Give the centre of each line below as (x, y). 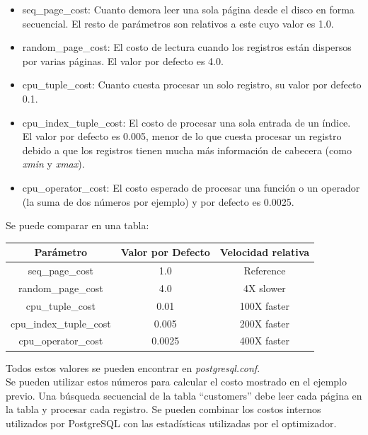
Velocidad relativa (265, 252)
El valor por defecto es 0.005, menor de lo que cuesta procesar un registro (182, 136)
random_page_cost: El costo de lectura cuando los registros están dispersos (187, 47)
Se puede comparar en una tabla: (77, 225)
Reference (265, 271)
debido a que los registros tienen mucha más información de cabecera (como (187, 150)
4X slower (265, 288)
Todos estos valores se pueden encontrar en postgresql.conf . (133, 367)
